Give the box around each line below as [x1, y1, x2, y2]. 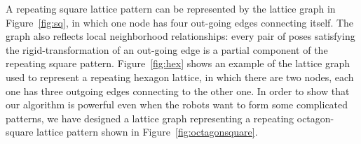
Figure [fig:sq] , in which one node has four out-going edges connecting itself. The [6, 15, 354, 29]
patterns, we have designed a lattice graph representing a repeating [6, 110, 294, 125]
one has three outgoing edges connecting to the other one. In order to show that [6, 83, 350, 98]
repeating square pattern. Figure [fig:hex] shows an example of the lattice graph [6, 56, 350, 71]
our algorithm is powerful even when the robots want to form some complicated [6, 97, 348, 112]
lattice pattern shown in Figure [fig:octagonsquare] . [36, 124, 258, 139]
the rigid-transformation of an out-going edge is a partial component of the [6, 42, 328, 57]
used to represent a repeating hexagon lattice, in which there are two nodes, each [6, 69, 354, 84]
